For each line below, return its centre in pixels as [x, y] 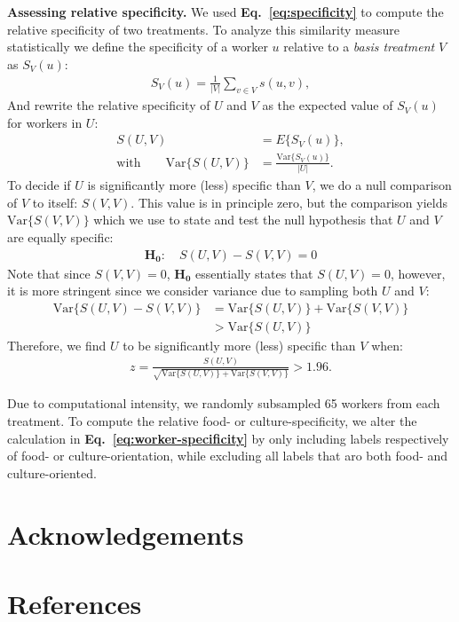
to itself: [55, 202]
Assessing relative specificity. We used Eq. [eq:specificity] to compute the [226, 12]
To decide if [39, 185]
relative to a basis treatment [359, 47]
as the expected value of [328, 105]
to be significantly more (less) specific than [239, 345]
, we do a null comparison [382, 185]
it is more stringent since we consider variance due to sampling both [193, 291]
